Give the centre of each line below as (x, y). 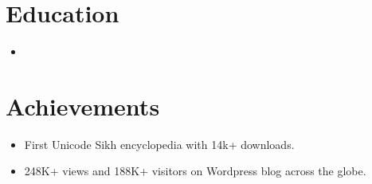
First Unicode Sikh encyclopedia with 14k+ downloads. (159, 144)
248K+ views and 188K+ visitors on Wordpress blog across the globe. (195, 171)
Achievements (83, 106)
